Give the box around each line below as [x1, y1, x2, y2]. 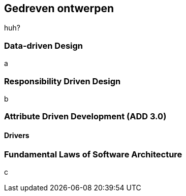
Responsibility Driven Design [4, 76, 121, 86]
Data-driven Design [4, 40, 83, 51]
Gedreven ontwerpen [4, 2, 114, 15]
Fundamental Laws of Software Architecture [4, 149, 182, 159]
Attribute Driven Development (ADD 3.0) [4, 111, 167, 122]
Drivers [4, 130, 29, 140]
